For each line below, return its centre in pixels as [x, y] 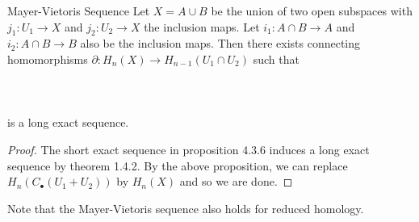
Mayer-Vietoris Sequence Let [79, 10]
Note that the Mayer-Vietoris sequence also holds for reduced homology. [186, 208]
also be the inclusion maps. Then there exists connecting [220, 43]
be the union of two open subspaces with [312, 10]
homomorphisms [48, 59]
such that [276, 59]
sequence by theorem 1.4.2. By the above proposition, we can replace [178, 165]
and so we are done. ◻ [236, 181]
